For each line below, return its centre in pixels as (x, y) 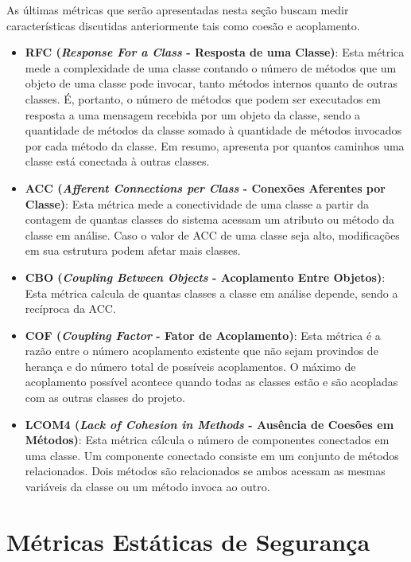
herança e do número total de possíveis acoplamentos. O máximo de (190, 366)
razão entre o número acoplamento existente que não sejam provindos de (202, 351)
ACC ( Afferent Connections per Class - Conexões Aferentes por (205, 187)
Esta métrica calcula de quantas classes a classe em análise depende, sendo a (211, 293)
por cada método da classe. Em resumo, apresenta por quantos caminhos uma (215, 145)
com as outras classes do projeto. (105, 398)
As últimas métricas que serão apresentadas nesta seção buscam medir (178, 10)
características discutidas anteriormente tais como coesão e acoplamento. (183, 25)
